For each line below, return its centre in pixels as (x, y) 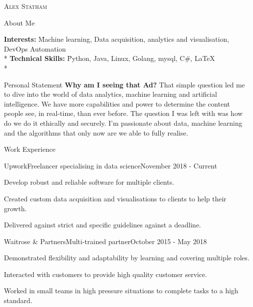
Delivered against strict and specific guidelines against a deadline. (102, 225)
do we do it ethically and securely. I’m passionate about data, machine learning (123, 123)
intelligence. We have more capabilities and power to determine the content (117, 103)
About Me (19, 22)
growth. (15, 208)
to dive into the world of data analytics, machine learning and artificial (111, 94)
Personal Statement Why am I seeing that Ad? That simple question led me (125, 84)
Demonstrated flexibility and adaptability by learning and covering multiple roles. (127, 258)
